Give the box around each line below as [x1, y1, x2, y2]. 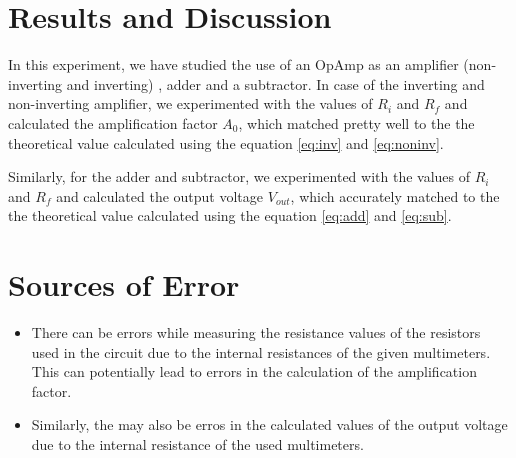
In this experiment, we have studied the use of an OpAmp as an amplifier [8, 54, 459, 75]
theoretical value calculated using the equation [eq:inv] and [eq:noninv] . [8, 132, 444, 153]
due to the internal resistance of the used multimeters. [31, 433, 364, 454]
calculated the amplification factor [8, 112, 218, 133]
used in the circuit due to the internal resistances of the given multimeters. [31, 341, 491, 362]
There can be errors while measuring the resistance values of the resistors [31, 322, 481, 342]
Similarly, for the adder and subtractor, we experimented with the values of [8, 166, 471, 187]
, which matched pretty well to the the [238, 112, 475, 133]
